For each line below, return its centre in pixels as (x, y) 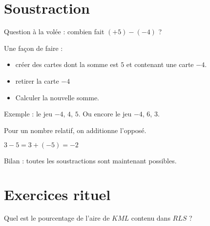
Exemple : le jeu (28, 114)
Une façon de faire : (33, 48)
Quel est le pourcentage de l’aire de (57, 218)
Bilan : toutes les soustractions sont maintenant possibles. (90, 161)
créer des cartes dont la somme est (67, 64)
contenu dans (151, 218)
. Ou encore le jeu (105, 114)
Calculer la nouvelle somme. (57, 97)
